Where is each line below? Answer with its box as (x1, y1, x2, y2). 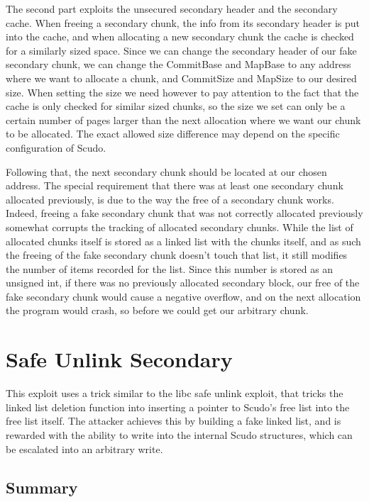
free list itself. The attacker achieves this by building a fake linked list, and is (6, 413, 341, 428)
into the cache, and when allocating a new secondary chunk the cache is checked (6, 29, 354, 44)
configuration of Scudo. (6, 140, 106, 155)
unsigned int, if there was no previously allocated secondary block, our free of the (6, 275, 360, 290)
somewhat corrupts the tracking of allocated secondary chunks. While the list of (6, 219, 353, 234)
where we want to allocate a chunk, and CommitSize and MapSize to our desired (6, 70, 357, 85)
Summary (6, 476, 78, 498)
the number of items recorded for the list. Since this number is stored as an (6, 261, 334, 276)
